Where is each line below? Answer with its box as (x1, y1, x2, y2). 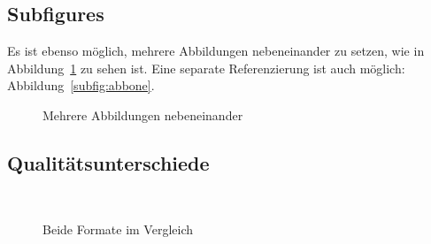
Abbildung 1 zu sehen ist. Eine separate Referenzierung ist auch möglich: (7, 58, 405, 77)
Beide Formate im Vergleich (42, 220, 194, 239)
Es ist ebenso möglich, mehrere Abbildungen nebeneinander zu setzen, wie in (7, 42, 425, 60)
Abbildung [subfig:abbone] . (7, 76, 155, 95)
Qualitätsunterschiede (7, 149, 210, 176)
